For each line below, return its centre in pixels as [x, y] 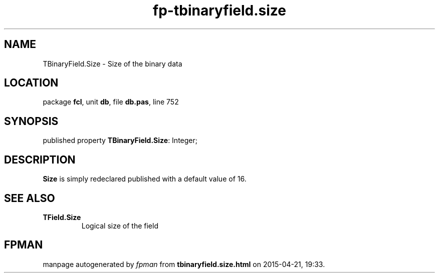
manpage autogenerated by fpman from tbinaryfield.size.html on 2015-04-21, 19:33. [184, 264]
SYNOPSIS [31, 121]
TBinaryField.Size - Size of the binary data [113, 63]
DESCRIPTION [40, 159]
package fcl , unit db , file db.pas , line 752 [111, 102]
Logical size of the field [120, 225]
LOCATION [31, 83]
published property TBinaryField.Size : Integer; [120, 140]
